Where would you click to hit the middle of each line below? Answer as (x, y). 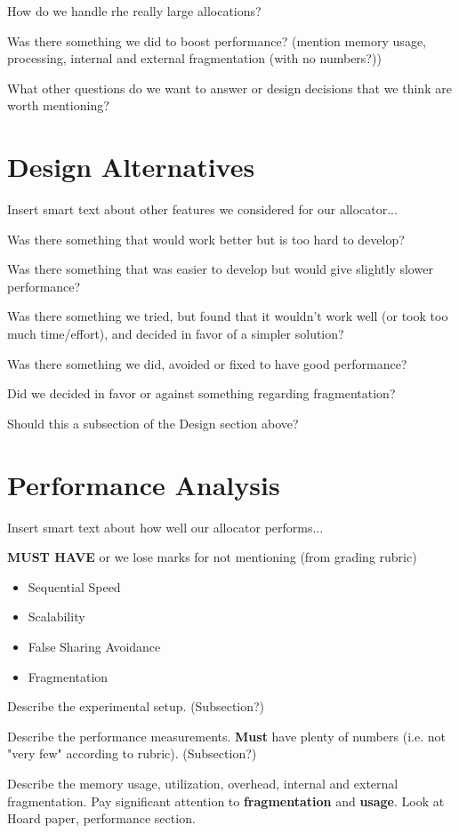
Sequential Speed (74, 586)
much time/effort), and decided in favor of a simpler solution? (176, 334)
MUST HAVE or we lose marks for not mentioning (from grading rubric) (212, 557)
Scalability (56, 617)
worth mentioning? (58, 105)
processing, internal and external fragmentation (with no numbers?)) (194, 58)
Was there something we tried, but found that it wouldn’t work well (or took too (228, 316)
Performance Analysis (144, 484)
